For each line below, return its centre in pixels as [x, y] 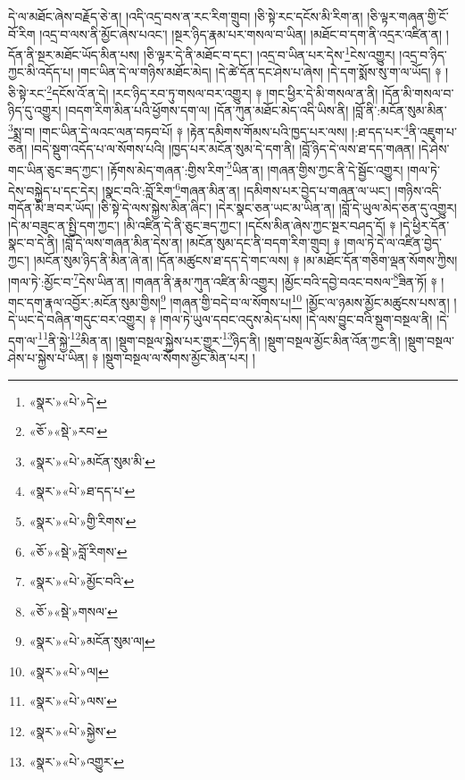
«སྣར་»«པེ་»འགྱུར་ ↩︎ [77, 761]
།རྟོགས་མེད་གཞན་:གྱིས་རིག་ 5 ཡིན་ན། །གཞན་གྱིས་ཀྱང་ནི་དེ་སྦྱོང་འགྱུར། [255, 168]
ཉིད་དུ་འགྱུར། [35, 110]
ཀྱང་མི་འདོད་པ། [41, 72]
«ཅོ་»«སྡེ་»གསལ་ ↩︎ [73, 611]
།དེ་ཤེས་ [434, 149]
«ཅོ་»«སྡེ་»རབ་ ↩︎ [68, 431]
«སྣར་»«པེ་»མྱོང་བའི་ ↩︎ [82, 581]
